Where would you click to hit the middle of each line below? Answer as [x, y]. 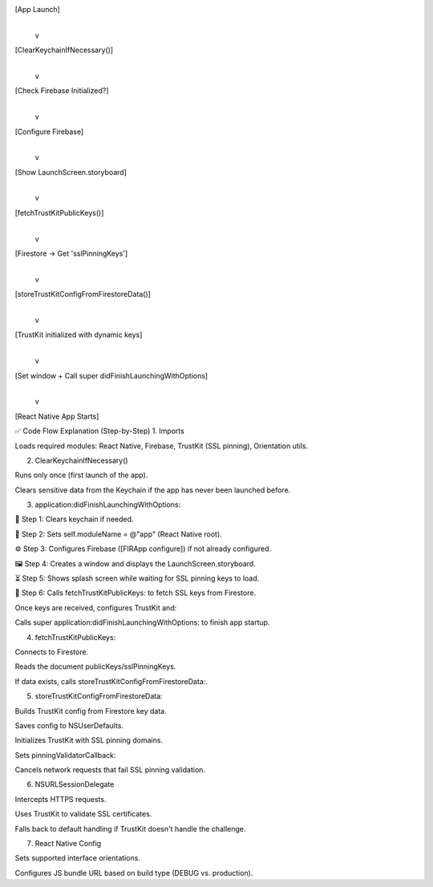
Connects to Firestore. [52, 652]
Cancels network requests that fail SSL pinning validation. [110, 770]
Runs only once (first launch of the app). [81, 475]
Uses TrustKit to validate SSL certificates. [83, 814]
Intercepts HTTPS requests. [61, 799]
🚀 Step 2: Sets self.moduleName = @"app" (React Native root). [118, 534]
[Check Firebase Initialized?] [62, 91]
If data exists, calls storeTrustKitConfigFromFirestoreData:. [111, 681]
